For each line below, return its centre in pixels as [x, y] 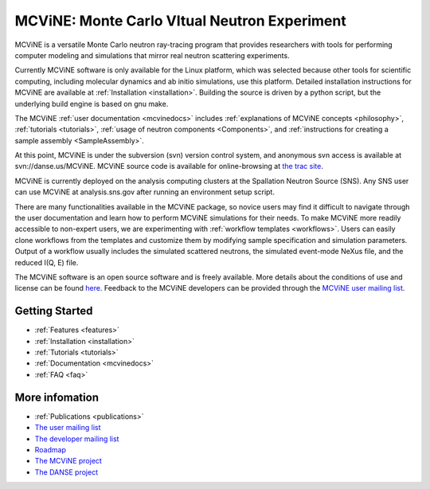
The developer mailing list [77, 439]
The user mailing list [68, 428]
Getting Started [54, 311]
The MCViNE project [68, 461]
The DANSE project [66, 472]
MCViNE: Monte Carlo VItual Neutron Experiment [180, 21]
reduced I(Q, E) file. [47, 262]
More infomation [57, 397]
